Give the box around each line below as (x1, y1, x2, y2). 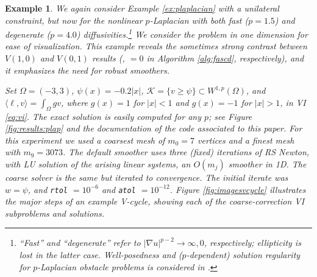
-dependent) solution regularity (186, 248, 301, 261)
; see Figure (208, 110, 252, 122)
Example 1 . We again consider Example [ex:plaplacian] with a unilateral (5, 2, 279, 14)
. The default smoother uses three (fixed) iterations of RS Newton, (63, 146, 310, 158)
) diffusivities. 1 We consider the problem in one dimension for (76, 26, 308, 40)
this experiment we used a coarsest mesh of (5, 133, 165, 146)
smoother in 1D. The (228, 157, 307, 170)
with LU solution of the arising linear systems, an (5, 157, 191, 170)
